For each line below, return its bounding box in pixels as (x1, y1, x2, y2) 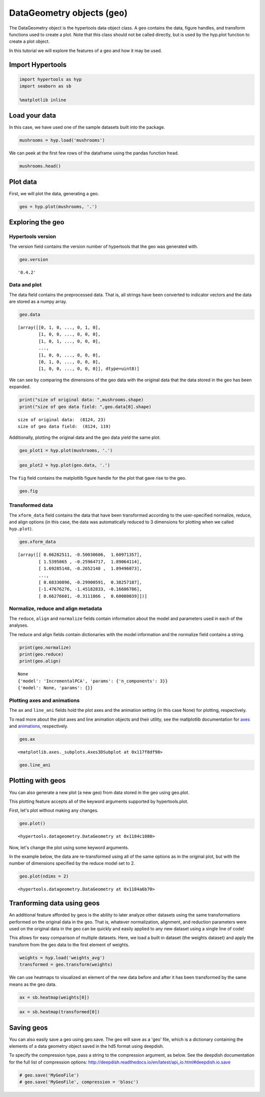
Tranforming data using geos (9, 899, 100, 908)
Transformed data (9, 502, 53, 509)
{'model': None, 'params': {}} (18, 685, 93, 691)
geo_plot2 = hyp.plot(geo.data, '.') (19, 462, 110, 468)
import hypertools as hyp (19, 76, 82, 82)
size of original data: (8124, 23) (18, 417, 106, 423)
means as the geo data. (9, 981, 57, 987)
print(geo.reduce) (19, 651, 64, 657)
